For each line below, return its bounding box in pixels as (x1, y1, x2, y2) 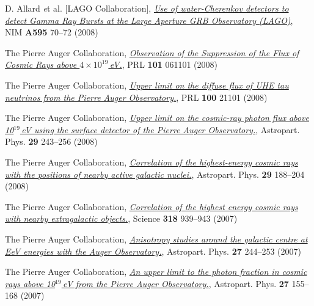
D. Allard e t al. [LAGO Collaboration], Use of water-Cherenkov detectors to (5, 2, 289, 14)
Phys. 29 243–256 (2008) (5, 135, 98, 148)
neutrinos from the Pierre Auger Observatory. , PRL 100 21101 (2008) (5, 90, 268, 103)
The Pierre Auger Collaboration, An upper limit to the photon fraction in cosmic (5, 265, 307, 278)
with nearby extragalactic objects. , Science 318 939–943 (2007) (5, 212, 238, 225)
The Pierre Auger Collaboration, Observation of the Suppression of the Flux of (5, 46, 299, 59)
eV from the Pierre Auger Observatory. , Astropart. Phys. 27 (63, 277, 289, 290)
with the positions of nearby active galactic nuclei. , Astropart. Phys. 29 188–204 (5, 167, 305, 180)
